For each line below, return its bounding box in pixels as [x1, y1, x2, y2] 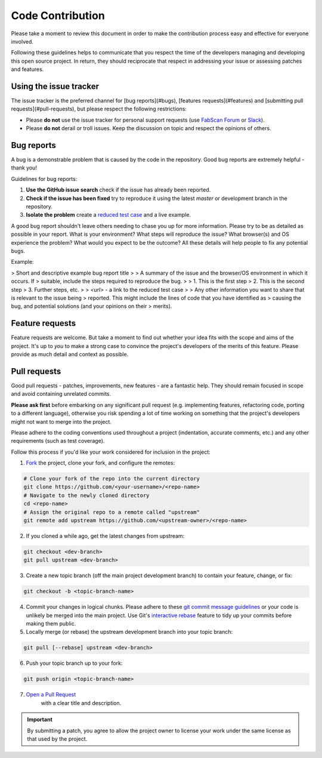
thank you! [11, 164, 37, 171]
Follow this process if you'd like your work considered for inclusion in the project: [11, 448, 211, 455]
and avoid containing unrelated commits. [11, 390, 112, 398]
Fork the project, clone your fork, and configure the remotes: [26, 460, 175, 467]
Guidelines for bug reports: [11, 175, 78, 182]
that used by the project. [27, 735, 88, 742]
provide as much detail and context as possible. [11, 351, 129, 358]
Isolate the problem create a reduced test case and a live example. [26, 211, 191, 218]
